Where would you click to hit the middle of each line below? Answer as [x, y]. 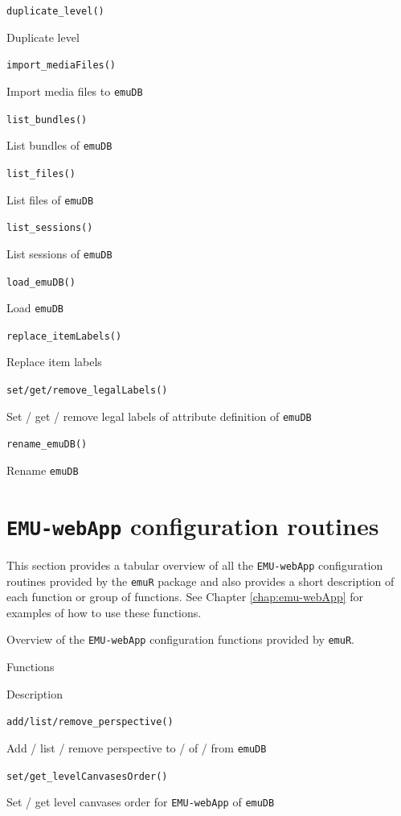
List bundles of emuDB [59, 145]
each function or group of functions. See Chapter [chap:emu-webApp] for [185, 597]
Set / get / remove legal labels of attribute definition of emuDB [159, 416]
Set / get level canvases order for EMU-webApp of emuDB [141, 802]
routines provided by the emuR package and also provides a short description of [200, 581]
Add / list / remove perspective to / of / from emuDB [137, 747]
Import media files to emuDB [75, 91]
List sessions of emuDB [59, 253]
